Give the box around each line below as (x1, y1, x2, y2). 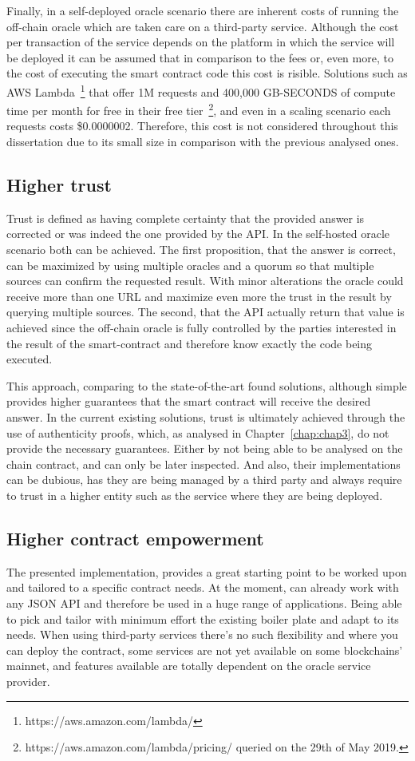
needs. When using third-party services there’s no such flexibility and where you (6, 626, 398, 643)
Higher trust (6, 172, 112, 197)
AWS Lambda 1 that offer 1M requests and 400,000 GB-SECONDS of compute (6, 81, 396, 100)
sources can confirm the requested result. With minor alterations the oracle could (6, 272, 404, 289)
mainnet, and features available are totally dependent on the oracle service (6, 657, 371, 674)
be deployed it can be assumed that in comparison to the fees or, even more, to (6, 49, 393, 65)
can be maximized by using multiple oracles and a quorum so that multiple (6, 256, 374, 273)
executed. (6, 351, 53, 367)
